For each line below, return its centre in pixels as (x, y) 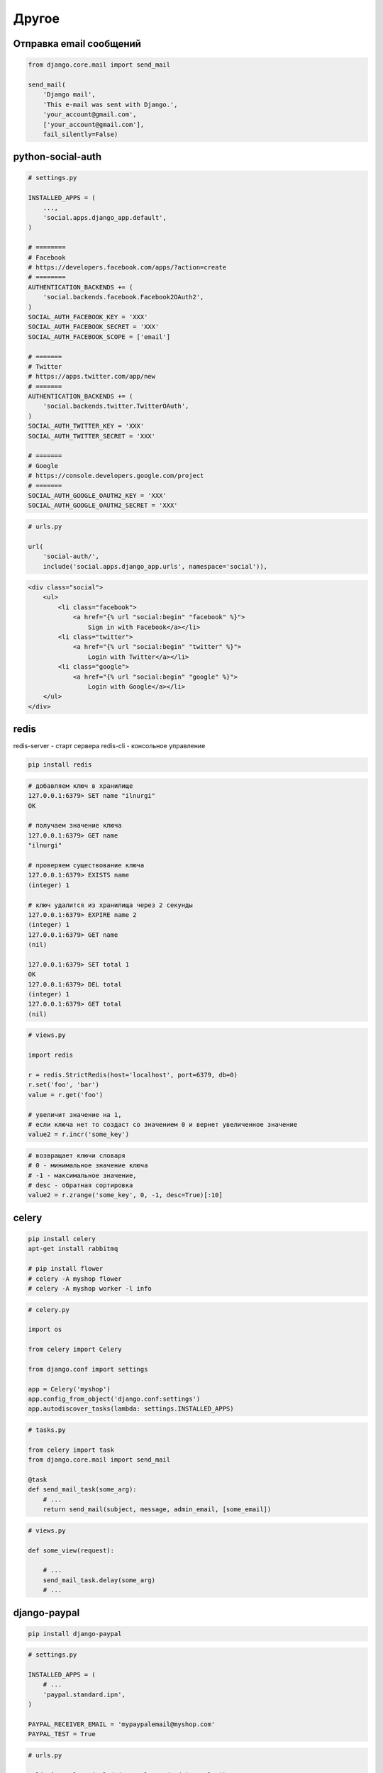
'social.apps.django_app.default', (105, 218)
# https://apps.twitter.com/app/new (92, 377)
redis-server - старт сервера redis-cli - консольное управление (109, 746)
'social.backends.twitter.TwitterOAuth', (116, 406)
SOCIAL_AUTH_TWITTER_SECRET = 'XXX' (92, 436)
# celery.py (49, 1310)
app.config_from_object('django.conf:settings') (114, 1399)
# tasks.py (47, 1430)
